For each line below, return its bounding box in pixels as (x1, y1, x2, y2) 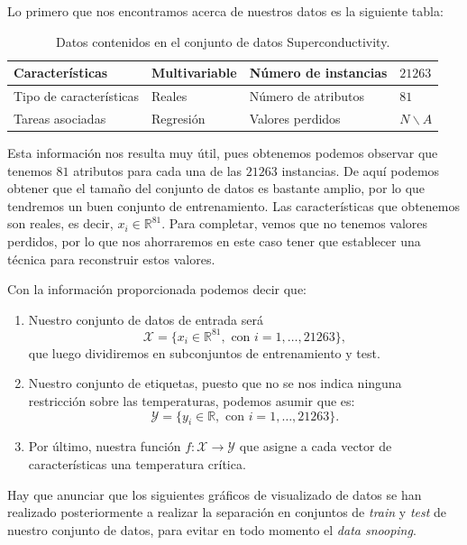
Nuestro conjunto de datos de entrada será (28, 309, 263, 328)
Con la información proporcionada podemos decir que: (7, 280, 307, 299)
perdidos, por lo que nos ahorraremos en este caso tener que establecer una (7, 231, 421, 250)
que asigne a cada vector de (239, 437, 392, 456)
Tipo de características (14, 87, 140, 106)
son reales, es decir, (7, 214, 114, 233)
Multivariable (151, 63, 237, 82)
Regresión (151, 108, 206, 127)
